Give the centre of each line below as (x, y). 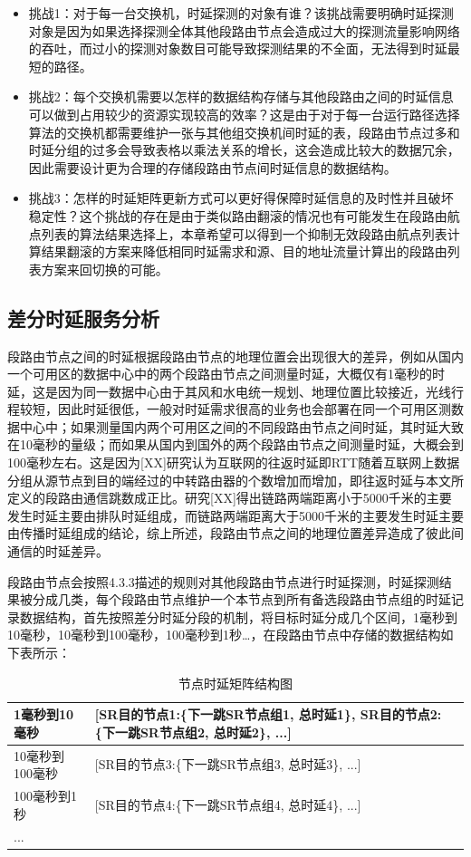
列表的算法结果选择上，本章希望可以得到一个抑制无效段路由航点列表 (244, 233)
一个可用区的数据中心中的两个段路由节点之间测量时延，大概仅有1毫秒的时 (226, 374)
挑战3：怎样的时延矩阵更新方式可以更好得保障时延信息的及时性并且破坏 (241, 198)
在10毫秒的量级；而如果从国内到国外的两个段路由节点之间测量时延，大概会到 (235, 444)
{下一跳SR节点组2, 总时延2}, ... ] (193, 732)
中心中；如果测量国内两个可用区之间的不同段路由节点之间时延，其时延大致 (241, 426)
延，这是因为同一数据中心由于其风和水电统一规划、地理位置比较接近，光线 (229, 391)
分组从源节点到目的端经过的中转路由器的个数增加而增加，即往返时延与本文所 (235, 480)
